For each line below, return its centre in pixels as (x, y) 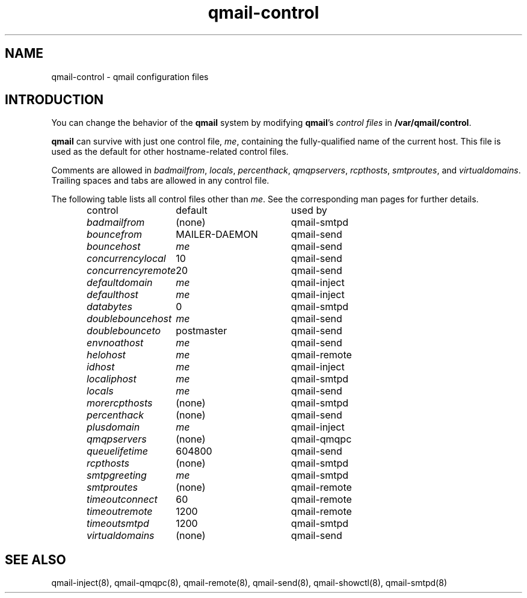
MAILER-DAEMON (217, 235)
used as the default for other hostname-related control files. (170, 152)
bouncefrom (114, 235)
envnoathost (115, 343)
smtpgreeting (116, 475)
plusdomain (113, 427)
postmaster (202, 331)
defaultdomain (119, 283)
